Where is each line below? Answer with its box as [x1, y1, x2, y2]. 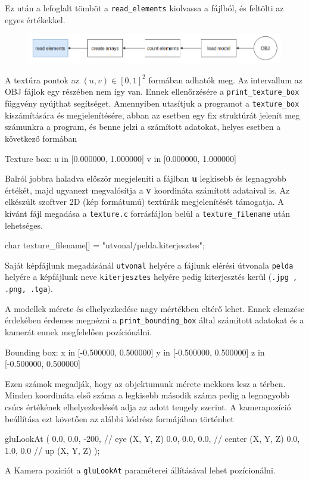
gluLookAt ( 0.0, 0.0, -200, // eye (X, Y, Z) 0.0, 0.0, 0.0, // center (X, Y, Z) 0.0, [5, 432, 300, 445]
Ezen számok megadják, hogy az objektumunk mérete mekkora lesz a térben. [5, 377, 286, 389]
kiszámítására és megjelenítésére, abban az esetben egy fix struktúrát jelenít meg [5, 108, 300, 121]
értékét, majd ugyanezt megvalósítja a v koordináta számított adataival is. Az [5, 183, 290, 196]
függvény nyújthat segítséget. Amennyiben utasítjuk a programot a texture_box [5, 97, 299, 110]
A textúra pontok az [5, 73, 79, 86]
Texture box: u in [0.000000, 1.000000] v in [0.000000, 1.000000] [5, 152, 236, 164]
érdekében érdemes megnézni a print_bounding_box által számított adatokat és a [5, 314, 304, 326]
